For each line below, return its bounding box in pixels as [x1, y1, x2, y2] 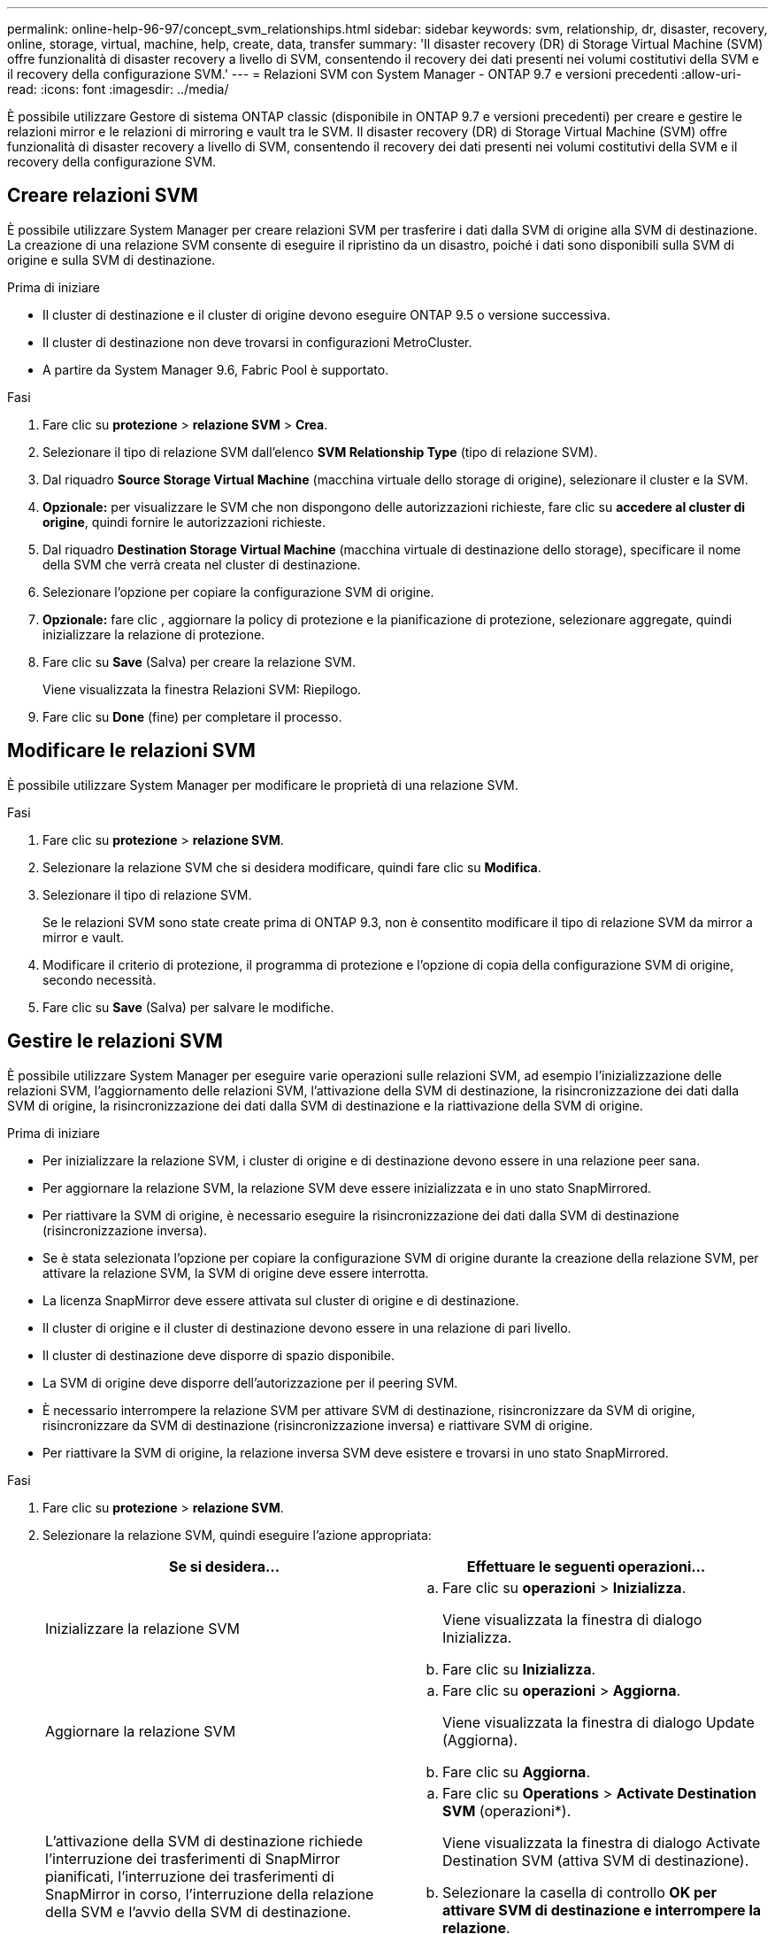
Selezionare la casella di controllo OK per [442, 1883, 717, 1901]
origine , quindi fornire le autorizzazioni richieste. [42, 514, 326, 530]
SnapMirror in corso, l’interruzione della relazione [45, 1884, 374, 1903]
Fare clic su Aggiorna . [442, 1762, 590, 1781]
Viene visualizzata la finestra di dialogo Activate [442, 1833, 761, 1852]
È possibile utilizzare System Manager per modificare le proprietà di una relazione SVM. [7, 777, 518, 793]
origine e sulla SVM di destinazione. [7, 251, 216, 267]
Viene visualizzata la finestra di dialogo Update [442, 1713, 755, 1731]
